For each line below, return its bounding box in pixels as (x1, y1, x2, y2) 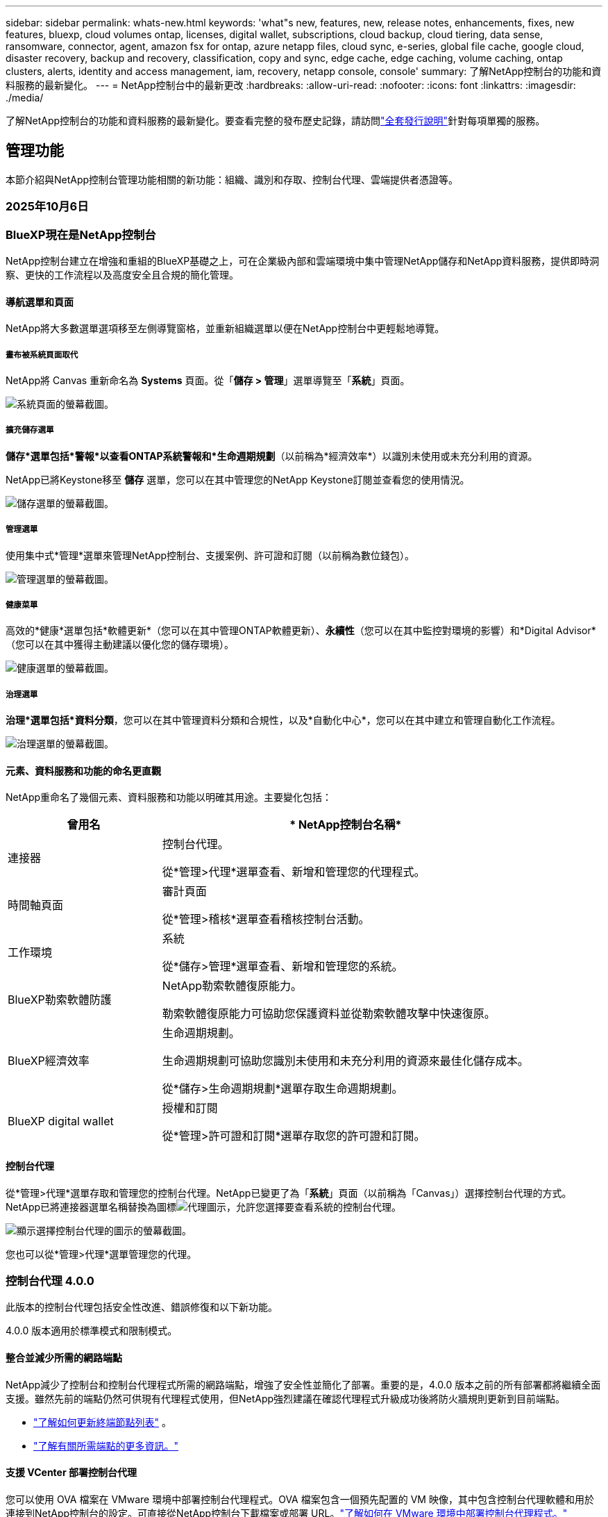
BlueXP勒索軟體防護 (8, 993, 112, 1007)
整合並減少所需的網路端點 (6, 1351, 122, 1363)
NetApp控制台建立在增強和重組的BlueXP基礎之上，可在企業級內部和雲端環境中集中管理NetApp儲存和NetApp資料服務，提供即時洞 (6, 254, 600, 267)
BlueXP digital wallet (8, 1114, 114, 1129)
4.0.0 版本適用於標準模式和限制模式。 (6, 1325, 178, 1337)
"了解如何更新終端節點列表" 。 (33, 1416, 171, 1428)
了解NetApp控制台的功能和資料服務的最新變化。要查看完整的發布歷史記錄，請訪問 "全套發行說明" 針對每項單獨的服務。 (6, 115, 546, 126)
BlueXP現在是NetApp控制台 (6, 227, 156, 242)
